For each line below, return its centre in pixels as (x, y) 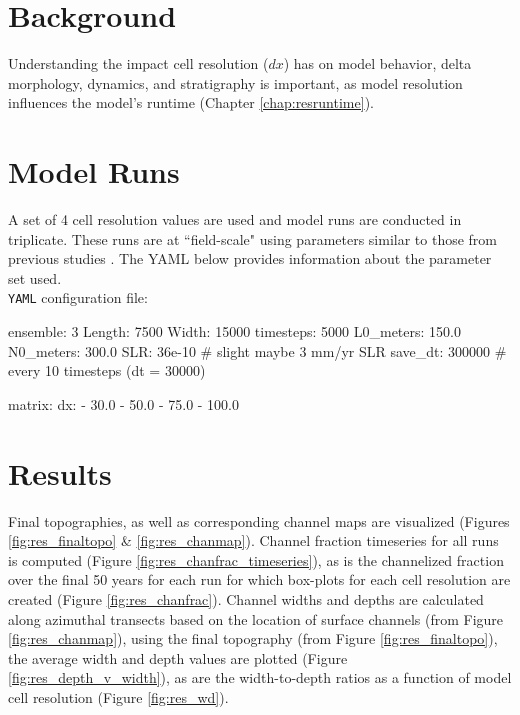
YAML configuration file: (78, 297)
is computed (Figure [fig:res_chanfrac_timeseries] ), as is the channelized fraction (256, 559)
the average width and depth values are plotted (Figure (178, 657)
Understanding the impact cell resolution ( (138, 63)
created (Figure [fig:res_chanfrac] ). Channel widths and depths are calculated (246, 598)
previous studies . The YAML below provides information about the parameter (250, 258)
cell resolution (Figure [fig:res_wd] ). (118, 696)
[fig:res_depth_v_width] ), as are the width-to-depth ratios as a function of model (260, 677)
